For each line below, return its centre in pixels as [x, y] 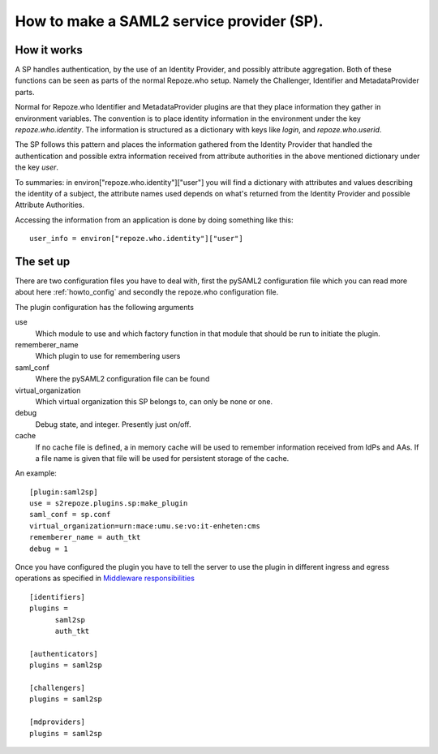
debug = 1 [49, 549]
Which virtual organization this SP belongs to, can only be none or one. [154, 401]
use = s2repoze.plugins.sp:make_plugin [109, 504]
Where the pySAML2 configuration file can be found [122, 379]
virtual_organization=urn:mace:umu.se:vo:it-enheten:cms [145, 526]
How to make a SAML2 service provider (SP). [169, 21]
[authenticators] [64, 654]
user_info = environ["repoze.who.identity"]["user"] [136, 239]
